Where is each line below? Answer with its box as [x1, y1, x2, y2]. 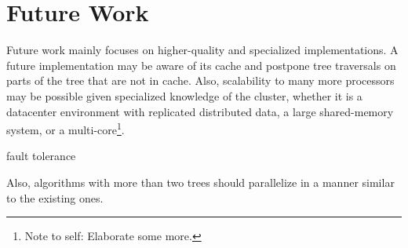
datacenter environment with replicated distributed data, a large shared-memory [6, 103, 394, 119]
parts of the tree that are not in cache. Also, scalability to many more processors [6, 72, 395, 89]
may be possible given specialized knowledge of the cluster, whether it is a [6, 87, 362, 104]
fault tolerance [6, 148, 76, 164]
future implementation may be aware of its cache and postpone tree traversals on [6, 57, 396, 73]
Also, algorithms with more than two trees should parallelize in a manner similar [6, 173, 395, 190]
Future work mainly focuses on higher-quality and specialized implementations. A [6, 42, 399, 58]
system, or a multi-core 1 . [6, 119, 125, 137]
